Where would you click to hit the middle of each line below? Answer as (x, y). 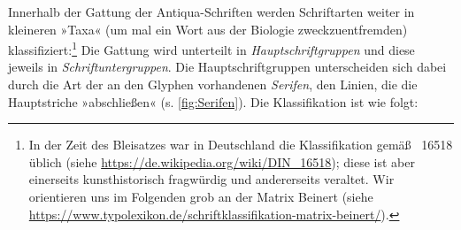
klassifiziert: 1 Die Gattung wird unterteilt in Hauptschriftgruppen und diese (211, 48)
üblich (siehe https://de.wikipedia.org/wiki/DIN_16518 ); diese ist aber (222, 161)
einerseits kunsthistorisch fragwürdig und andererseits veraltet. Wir (211, 179)
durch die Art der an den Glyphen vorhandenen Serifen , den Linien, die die (213, 84)
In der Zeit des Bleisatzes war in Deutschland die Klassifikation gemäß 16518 (241, 145)
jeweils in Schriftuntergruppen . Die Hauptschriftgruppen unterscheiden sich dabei (227, 67)
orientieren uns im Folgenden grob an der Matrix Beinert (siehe (201, 196)
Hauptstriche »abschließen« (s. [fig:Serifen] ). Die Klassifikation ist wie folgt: (213, 101)
